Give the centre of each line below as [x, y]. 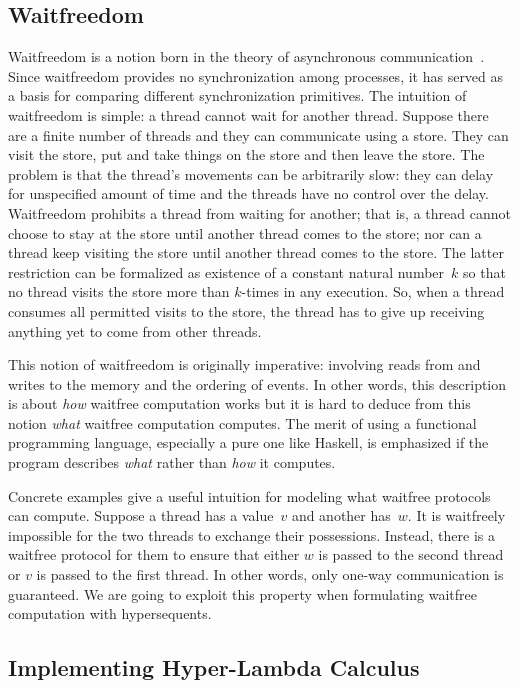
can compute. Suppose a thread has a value [141, 515]
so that [484, 271]
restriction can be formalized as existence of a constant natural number [226, 271]
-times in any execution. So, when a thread [373, 291]
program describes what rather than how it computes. [172, 462]
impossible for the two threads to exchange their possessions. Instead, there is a [251, 534]
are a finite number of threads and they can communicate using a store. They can [258, 134]
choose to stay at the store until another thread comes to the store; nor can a [245, 232]
